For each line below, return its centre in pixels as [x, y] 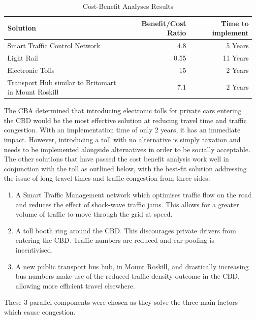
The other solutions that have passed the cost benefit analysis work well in [117, 159]
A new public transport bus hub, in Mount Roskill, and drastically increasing [132, 266]
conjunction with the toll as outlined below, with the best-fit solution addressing [125, 168]
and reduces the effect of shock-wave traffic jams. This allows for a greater [127, 204]
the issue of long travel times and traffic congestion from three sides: [107, 178]
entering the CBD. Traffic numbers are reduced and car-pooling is [115, 240]
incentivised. [34, 249]
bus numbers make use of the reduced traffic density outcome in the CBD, [128, 276]
